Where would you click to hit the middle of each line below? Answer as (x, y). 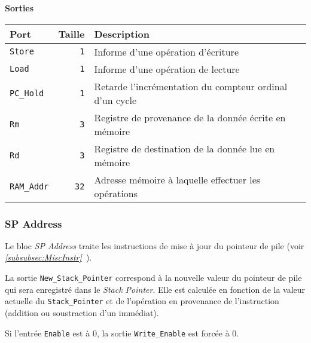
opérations (116, 193)
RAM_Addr (29, 186)
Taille (71, 33)
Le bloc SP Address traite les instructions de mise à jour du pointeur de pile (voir (155, 245)
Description (122, 33)
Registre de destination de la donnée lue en (185, 148)
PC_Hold (27, 93)
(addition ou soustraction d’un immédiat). (82, 312)
